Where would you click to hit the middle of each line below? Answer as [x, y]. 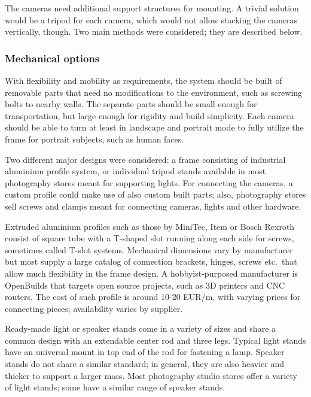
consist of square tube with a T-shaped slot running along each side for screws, [150, 238]
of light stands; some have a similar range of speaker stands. [115, 387]
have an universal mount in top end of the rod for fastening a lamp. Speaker [145, 352]
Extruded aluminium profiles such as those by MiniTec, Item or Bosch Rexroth [150, 226]
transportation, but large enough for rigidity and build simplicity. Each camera [150, 115]
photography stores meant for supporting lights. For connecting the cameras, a [149, 182]
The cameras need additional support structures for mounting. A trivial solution [152, 8]
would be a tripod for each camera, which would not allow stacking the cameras [151, 19]
